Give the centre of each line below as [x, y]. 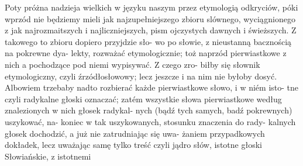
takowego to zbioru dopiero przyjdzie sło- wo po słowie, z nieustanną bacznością [148, 41]
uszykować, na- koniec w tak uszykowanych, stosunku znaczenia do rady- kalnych [150, 121]
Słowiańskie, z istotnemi [48, 156]
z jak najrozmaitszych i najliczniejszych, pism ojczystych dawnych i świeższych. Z [151, 30]
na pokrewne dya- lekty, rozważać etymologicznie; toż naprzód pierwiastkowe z [146, 53]
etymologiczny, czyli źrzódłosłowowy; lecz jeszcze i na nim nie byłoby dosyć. [141, 76]
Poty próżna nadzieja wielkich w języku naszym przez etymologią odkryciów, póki [151, 7]
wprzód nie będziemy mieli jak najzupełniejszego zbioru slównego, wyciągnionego [150, 18]
